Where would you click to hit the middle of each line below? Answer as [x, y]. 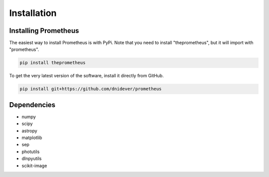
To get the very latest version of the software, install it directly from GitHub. [86, 76]
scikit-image [34, 166]
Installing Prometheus [44, 31]
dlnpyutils [32, 159]
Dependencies [32, 105]
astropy [29, 131]
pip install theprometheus [53, 63]
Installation [33, 13]
